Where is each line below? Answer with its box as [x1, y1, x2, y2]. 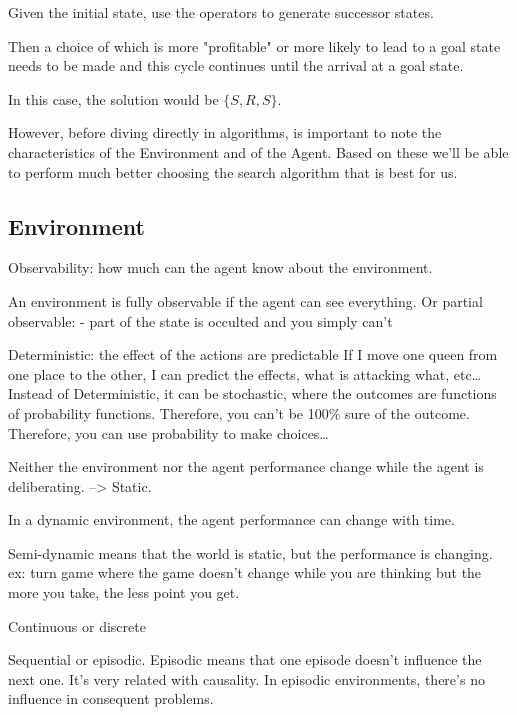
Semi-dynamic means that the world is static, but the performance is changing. [8, 542, 493, 563]
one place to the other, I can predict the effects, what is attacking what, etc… [8, 363, 482, 384]
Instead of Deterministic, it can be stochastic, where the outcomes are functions [8, 383, 497, 404]
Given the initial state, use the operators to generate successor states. [8, 2, 434, 22]
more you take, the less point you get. [8, 582, 240, 603]
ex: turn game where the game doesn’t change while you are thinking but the [8, 562, 482, 583]
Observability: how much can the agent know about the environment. [8, 257, 433, 278]
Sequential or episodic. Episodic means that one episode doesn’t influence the [8, 649, 482, 670]
